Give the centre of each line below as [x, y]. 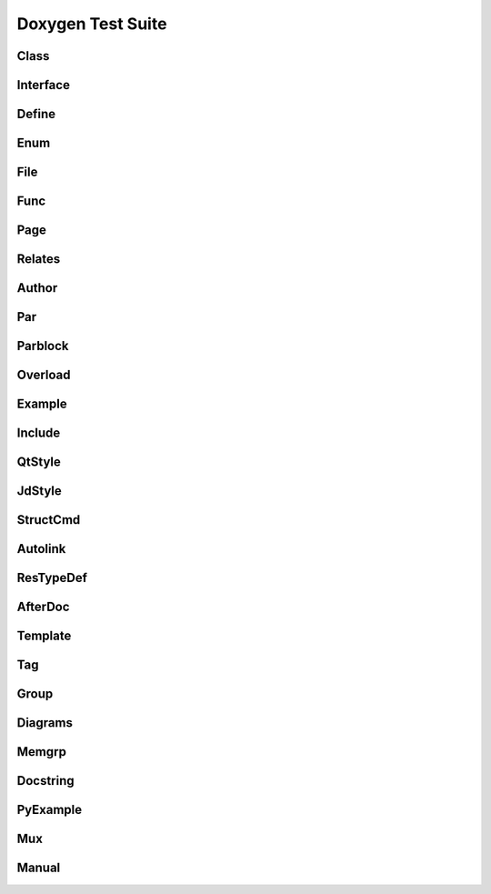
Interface [43, 85]
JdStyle [40, 491]
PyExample [49, 810]
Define [36, 114]
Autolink [41, 549]
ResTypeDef [52, 578]
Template [44, 636]
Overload [44, 375]
